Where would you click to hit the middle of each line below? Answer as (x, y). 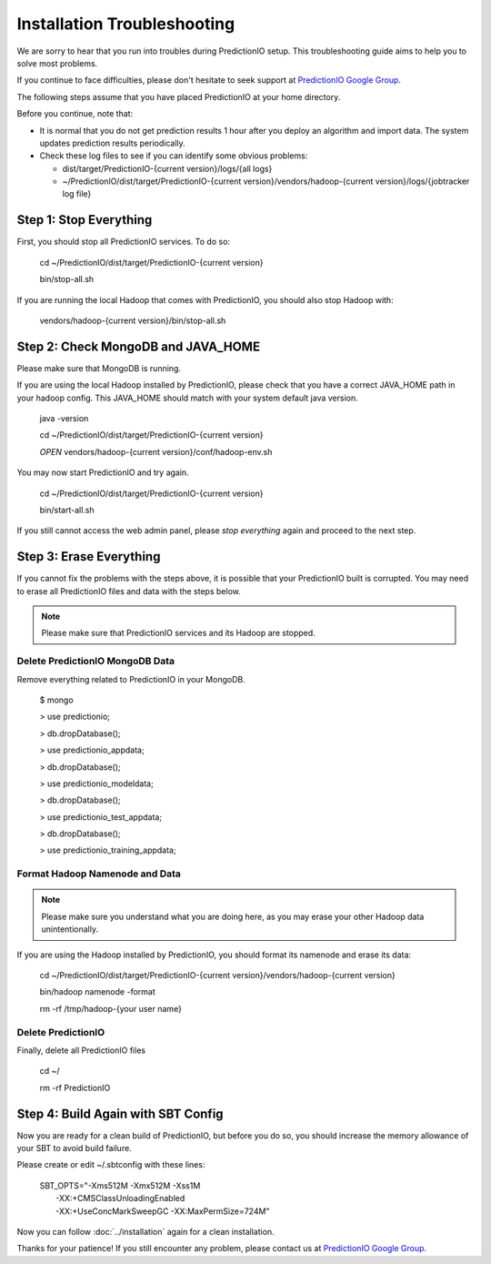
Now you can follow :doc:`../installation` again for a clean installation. (145, 1231)
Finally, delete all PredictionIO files (81, 1050)
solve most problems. (57, 63)
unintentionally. (70, 929)
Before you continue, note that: (75, 114)
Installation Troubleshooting (126, 24)
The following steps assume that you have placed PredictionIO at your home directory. (179, 96)
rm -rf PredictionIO (75, 1087)
